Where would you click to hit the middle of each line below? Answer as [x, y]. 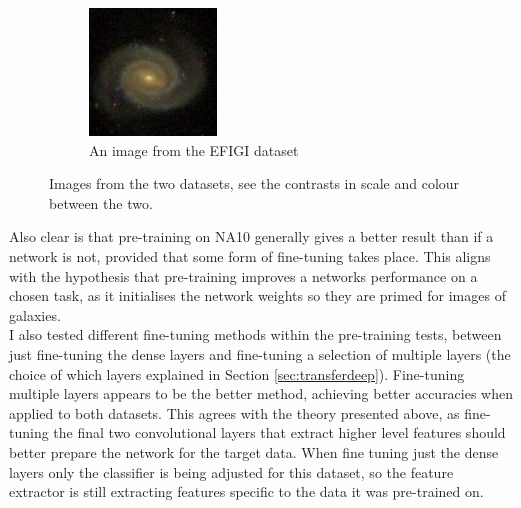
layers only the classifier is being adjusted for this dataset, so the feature [231, 471]
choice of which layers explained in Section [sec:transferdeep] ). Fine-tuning [237, 373]
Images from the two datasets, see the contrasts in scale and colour [254, 183]
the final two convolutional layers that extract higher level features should [279, 432]
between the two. [101, 202]
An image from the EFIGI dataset [194, 149]
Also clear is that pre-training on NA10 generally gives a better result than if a [251, 236]
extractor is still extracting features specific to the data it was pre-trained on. [246, 491]
